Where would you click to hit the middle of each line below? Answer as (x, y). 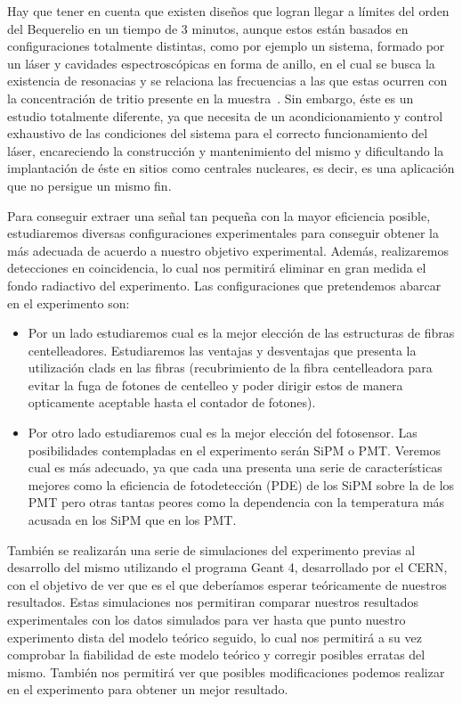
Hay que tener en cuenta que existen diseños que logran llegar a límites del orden (228, 11)
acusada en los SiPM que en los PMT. (132, 520)
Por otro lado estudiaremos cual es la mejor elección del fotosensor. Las (223, 433)
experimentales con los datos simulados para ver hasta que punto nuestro (207, 619)
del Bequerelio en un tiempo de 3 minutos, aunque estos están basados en (208, 28)
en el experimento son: (69, 303)
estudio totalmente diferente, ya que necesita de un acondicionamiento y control (225, 115)
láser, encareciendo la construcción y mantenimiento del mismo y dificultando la (226, 150)
